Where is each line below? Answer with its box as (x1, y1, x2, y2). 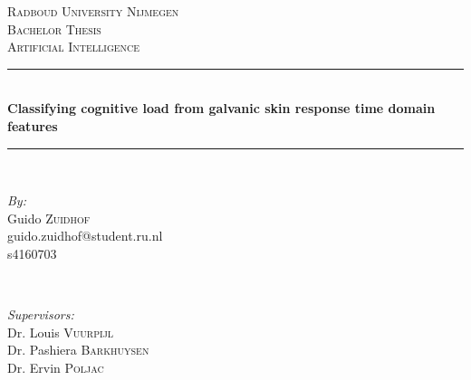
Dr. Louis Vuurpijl (7, 322, 114, 341)
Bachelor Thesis (7, 19, 101, 38)
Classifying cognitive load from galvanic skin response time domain (7, 99, 436, 118)
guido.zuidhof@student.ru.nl (7, 226, 163, 245)
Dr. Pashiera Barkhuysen (7, 340, 149, 359)
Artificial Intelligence (7, 37, 140, 56)
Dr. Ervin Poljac (7, 357, 104, 376)
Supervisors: (7, 305, 74, 324)
